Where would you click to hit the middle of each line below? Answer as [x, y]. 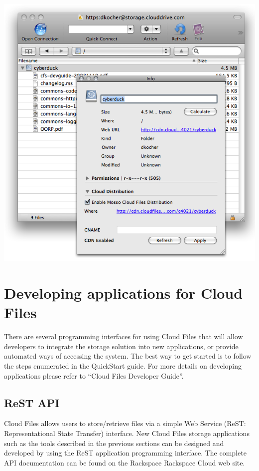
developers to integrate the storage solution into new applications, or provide [121, 346]
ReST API [32, 402]
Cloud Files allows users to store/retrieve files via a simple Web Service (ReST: [125, 423]
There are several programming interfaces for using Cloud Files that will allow [124, 336]
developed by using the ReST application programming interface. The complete [125, 453]
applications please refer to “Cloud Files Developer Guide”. [94, 375]
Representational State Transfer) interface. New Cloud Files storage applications [127, 433]
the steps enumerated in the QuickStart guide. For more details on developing [123, 365]
